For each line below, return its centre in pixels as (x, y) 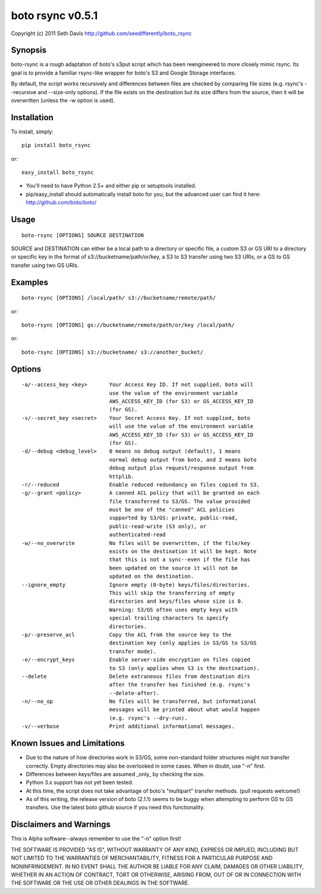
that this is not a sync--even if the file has (180, 560)
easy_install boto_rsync (58, 172)
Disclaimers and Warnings (61, 825)
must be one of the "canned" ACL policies (172, 510)
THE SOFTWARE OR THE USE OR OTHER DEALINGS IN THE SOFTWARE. (100, 883)
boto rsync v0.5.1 (54, 15)
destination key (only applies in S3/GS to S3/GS (183, 643)
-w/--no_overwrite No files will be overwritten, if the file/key (136, 543)
